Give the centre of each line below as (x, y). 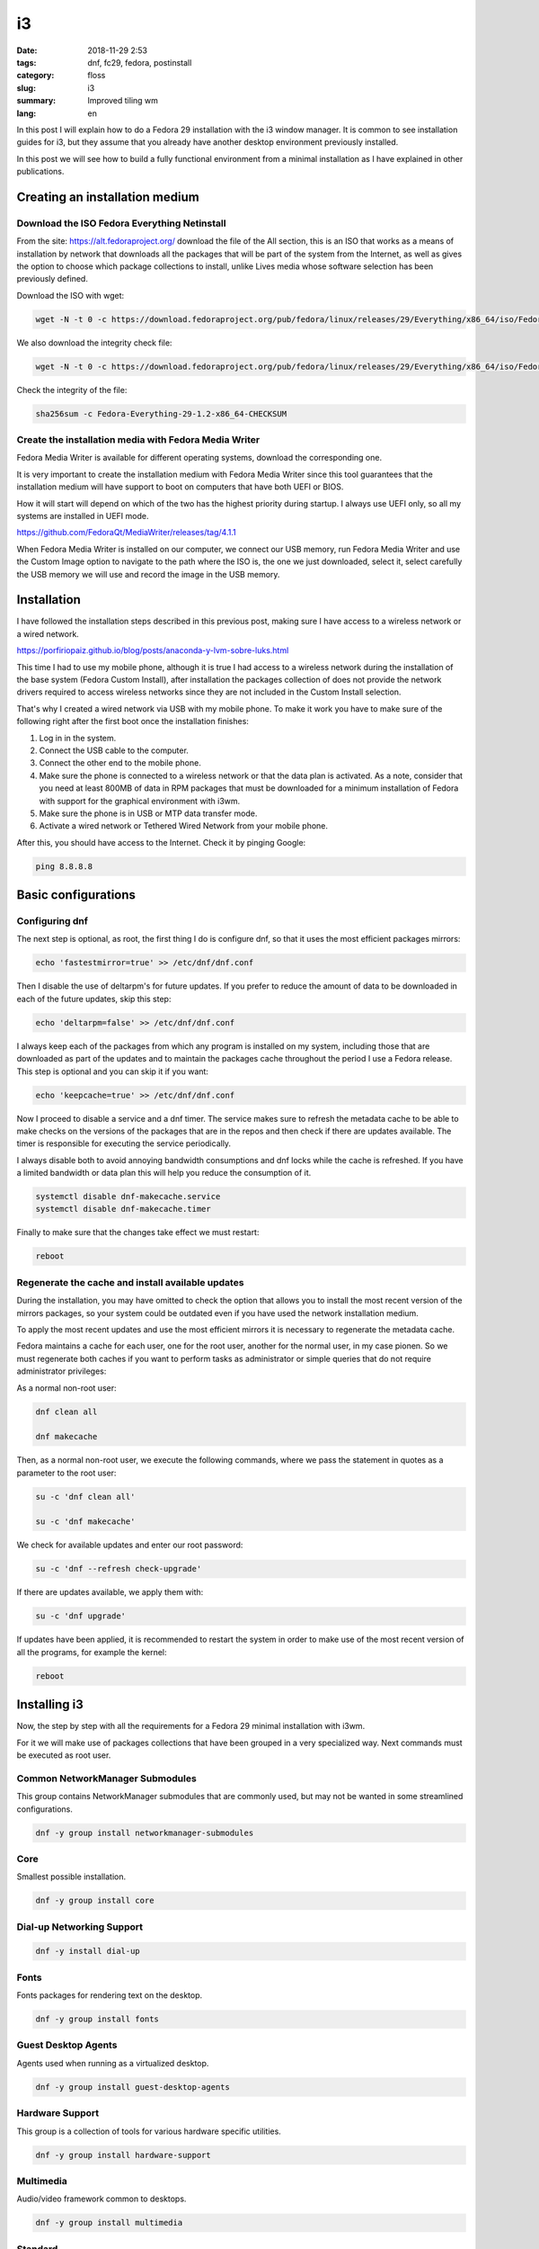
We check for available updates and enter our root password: (130, 1545)
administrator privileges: (62, 1371)
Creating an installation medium (108, 197)
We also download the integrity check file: (94, 343)
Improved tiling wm (123, 101)
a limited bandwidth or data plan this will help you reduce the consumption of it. (164, 1173)
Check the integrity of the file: (72, 390)
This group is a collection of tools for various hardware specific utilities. (149, 2131)
